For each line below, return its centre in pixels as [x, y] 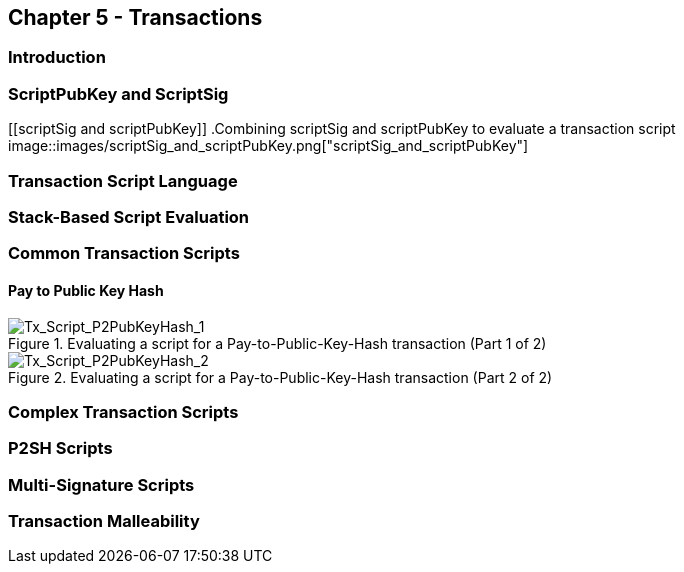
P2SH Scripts [60, 448]
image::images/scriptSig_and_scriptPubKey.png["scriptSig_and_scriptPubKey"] [268, 146]
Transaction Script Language [123, 180]
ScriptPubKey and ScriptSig [118, 93]
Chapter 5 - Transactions [135, 17]
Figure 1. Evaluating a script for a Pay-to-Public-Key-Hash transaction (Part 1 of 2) [277, 343]
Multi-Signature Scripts [101, 484]
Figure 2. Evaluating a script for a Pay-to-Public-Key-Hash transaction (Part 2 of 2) [280, 377]
